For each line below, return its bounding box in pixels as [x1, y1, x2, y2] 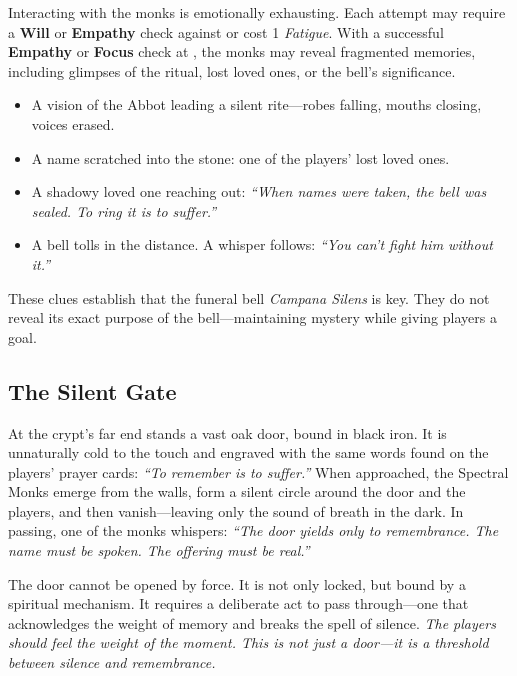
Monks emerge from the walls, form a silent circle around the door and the [8, 481, 466, 502]
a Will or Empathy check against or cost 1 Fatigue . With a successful [8, 21, 444, 42]
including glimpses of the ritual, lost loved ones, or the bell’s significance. [8, 60, 456, 81]
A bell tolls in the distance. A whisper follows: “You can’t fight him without [31, 234, 493, 255]
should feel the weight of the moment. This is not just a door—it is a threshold [8, 632, 489, 653]
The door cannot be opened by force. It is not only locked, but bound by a [8, 573, 466, 594]
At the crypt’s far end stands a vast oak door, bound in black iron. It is [8, 422, 447, 443]
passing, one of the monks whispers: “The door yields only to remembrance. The [8, 520, 499, 541]
